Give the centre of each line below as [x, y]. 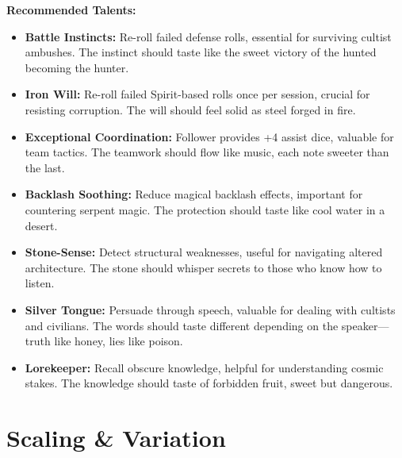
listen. [40, 283]
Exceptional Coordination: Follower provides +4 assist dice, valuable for [209, 136]
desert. [41, 225]
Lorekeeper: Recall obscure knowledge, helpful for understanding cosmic [204, 367]
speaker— [365, 325]
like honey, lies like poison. [119, 341]
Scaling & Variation [116, 438]
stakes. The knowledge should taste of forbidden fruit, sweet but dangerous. [209, 383]
